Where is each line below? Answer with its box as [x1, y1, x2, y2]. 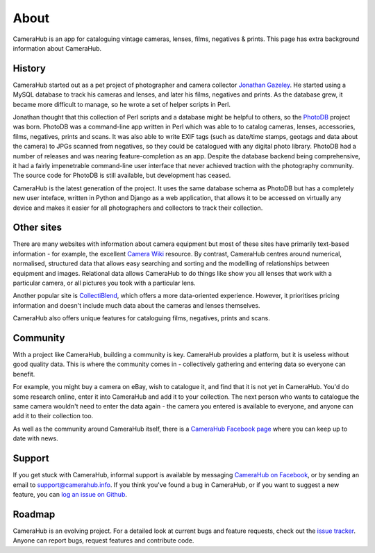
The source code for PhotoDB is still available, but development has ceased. [12, 171, 231, 180]
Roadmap [12, 508, 56, 520]
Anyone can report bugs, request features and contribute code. [12, 536, 194, 545]
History [12, 63, 47, 74]
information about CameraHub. [12, 44, 102, 52]
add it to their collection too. [12, 412, 94, 420]
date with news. [12, 434, 58, 443]
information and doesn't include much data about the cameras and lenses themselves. [12, 301, 260, 309]
